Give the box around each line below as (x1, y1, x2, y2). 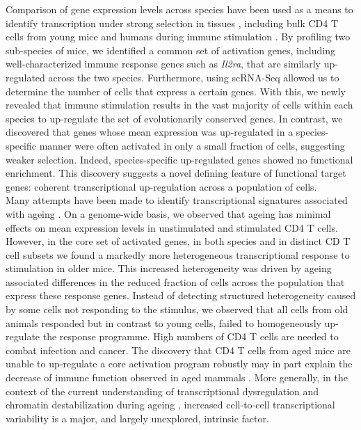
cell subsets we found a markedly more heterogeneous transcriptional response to (6, 247, 350, 262)
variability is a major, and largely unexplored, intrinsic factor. (6, 411, 269, 425)
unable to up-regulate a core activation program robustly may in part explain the (6, 356, 353, 371)
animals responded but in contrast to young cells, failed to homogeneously (6, 315, 321, 330)
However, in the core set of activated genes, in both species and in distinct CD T (6, 234, 351, 248)
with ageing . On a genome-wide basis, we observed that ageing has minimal (6, 206, 331, 221)
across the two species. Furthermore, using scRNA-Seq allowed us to (48, 70, 339, 84)
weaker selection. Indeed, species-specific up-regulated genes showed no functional (6, 152, 353, 166)
